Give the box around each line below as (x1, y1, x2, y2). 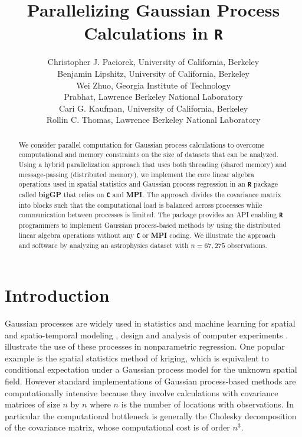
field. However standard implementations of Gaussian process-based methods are (5, 374, 296, 387)
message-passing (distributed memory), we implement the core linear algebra (18, 169, 254, 179)
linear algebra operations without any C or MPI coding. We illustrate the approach (18, 230, 276, 240)
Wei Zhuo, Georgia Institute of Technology (76, 79, 231, 91)
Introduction (5, 283, 110, 307)
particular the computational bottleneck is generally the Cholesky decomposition (5, 409, 297, 422)
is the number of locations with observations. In (121, 398, 294, 410)
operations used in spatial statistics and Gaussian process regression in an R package (18, 179, 278, 189)
